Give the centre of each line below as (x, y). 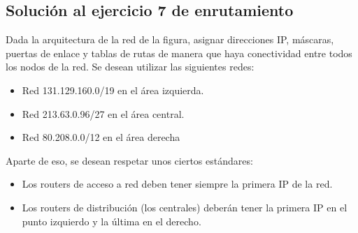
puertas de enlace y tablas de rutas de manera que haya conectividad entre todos (179, 53)
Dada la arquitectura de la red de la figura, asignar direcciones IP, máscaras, (170, 39)
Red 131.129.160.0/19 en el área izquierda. (113, 90)
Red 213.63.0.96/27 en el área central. (103, 113)
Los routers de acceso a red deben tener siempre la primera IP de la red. (177, 184)
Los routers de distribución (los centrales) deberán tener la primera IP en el (185, 207)
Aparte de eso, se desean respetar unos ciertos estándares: (129, 160)
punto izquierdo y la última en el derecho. (112, 221)
